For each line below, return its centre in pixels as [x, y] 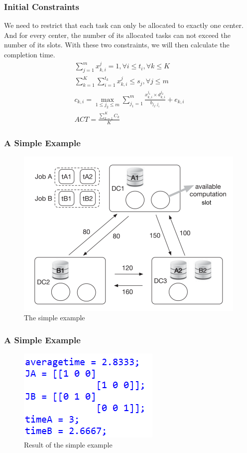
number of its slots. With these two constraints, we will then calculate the [117, 45]
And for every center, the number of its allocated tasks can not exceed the [117, 35]
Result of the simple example [68, 444]
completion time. [30, 54]
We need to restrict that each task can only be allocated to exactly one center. [124, 25]
